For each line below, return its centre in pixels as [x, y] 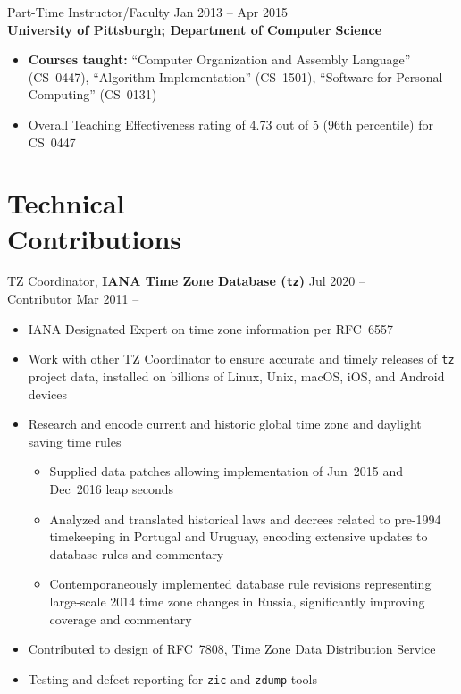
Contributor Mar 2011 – [73, 299]
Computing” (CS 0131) [92, 94]
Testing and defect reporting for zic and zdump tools [173, 678]
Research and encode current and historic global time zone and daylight [225, 424]
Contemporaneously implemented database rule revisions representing [240, 584]
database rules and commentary [137, 553]
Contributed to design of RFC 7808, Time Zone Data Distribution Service [232, 649]
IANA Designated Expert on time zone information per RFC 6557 [210, 328]
